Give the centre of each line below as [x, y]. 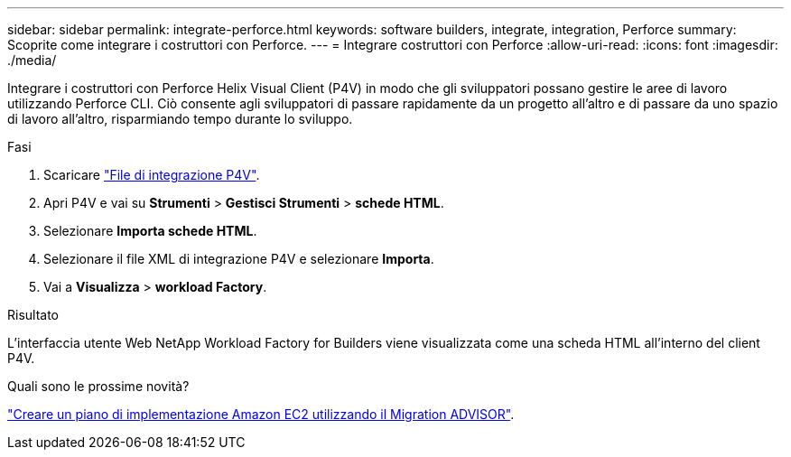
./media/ [32, 60]
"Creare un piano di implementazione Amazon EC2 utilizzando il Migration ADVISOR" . [261, 414]
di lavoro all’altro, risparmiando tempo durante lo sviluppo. [180, 119]
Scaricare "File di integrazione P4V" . [152, 175]
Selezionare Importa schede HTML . [150, 231]
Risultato [33, 315]
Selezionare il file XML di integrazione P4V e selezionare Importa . [239, 259]
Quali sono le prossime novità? [98, 386]
